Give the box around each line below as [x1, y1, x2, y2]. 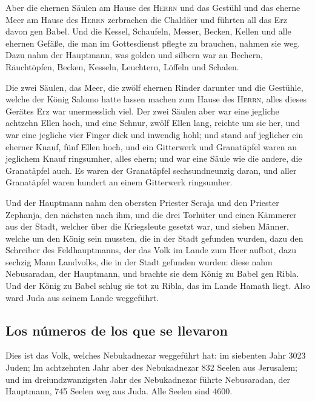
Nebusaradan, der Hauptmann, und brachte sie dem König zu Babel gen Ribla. [5, 267, 299, 280]
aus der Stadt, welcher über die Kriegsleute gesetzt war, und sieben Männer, [5, 220, 289, 233]
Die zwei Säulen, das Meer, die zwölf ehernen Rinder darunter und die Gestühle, [5, 81, 303, 93]
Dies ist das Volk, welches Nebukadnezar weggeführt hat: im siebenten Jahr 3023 [5, 349, 306, 362]
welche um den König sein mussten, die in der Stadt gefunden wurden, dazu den [5, 231, 303, 244]
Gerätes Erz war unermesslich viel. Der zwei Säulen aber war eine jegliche [5, 104, 279, 117]
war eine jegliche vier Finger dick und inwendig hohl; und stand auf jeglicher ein [5, 128, 303, 141]
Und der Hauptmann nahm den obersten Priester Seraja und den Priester [5, 196, 279, 208]
